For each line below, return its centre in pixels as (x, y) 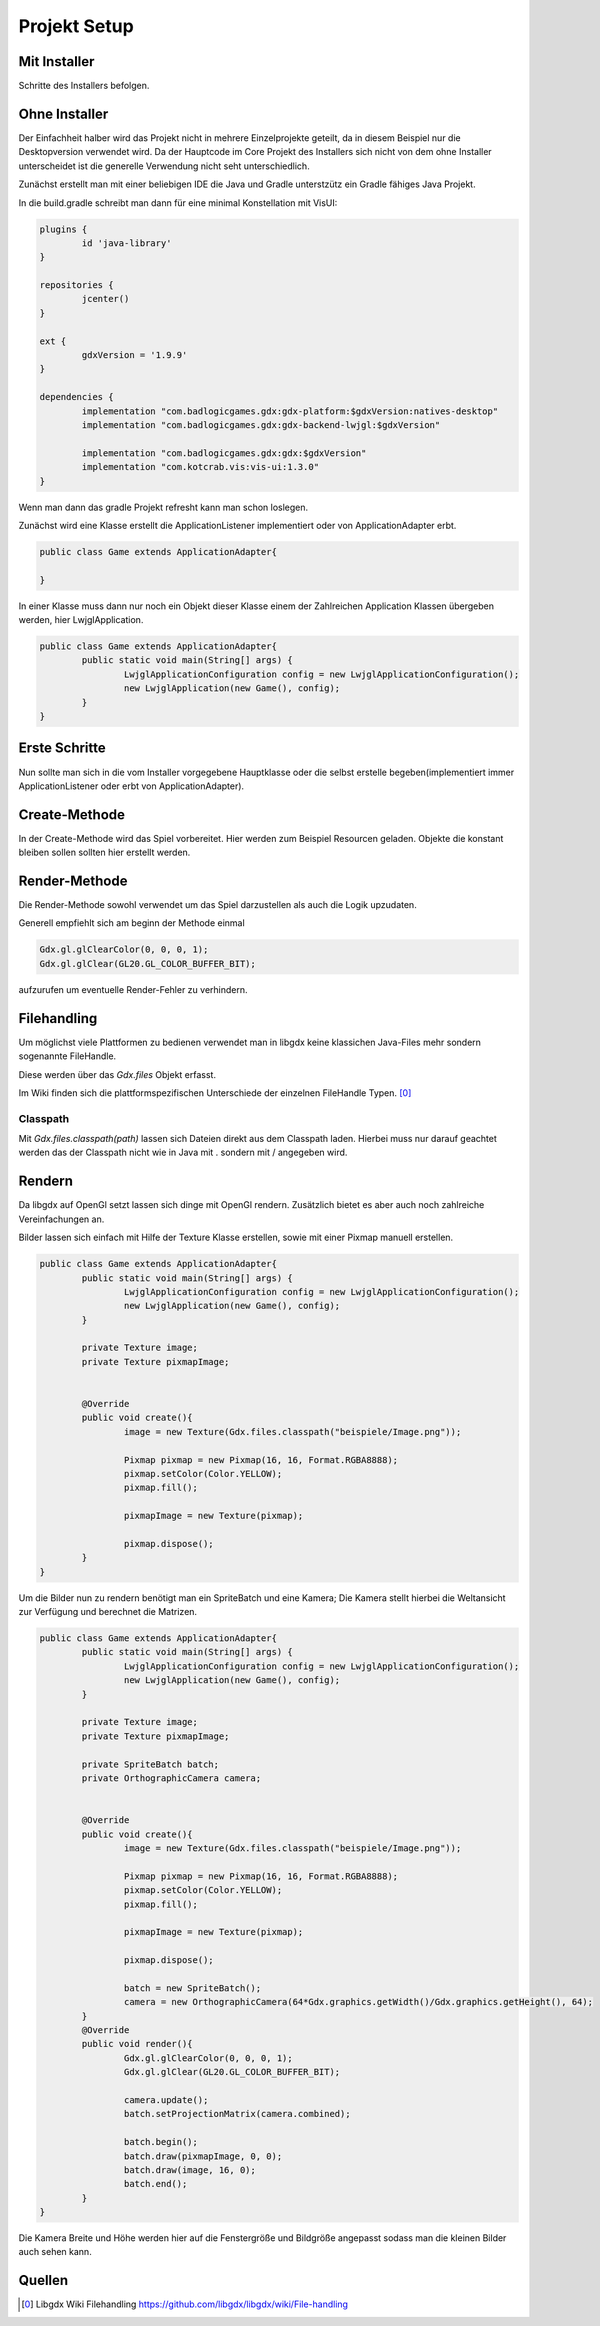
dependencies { (76, 397)
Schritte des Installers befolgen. (84, 86)
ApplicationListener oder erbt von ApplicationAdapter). (131, 786)
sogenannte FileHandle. (67, 1056)
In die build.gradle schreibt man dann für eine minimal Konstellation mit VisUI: (178, 202)
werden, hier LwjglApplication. (81, 620)
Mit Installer (56, 61)
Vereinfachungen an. (61, 1219)
